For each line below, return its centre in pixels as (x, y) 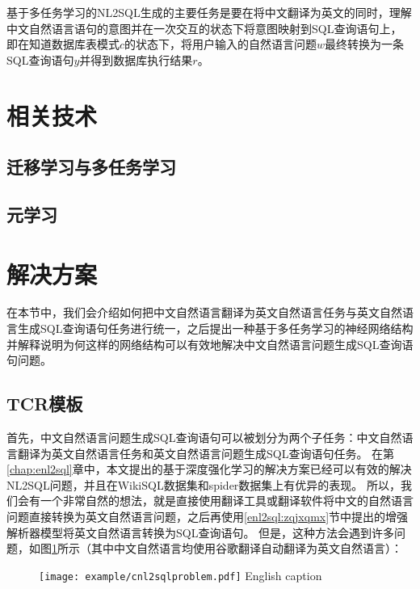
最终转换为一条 (365, 44)
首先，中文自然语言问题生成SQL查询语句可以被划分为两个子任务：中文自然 (204, 438)
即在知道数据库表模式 (63, 44)
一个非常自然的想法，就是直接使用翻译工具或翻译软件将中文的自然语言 (227, 501)
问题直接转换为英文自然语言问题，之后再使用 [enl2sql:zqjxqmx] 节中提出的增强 (208, 516)
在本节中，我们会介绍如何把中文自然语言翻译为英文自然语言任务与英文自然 (204, 312)
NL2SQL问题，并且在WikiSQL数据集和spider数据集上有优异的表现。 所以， (204, 484)
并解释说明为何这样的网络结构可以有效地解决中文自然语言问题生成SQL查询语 (210, 344)
